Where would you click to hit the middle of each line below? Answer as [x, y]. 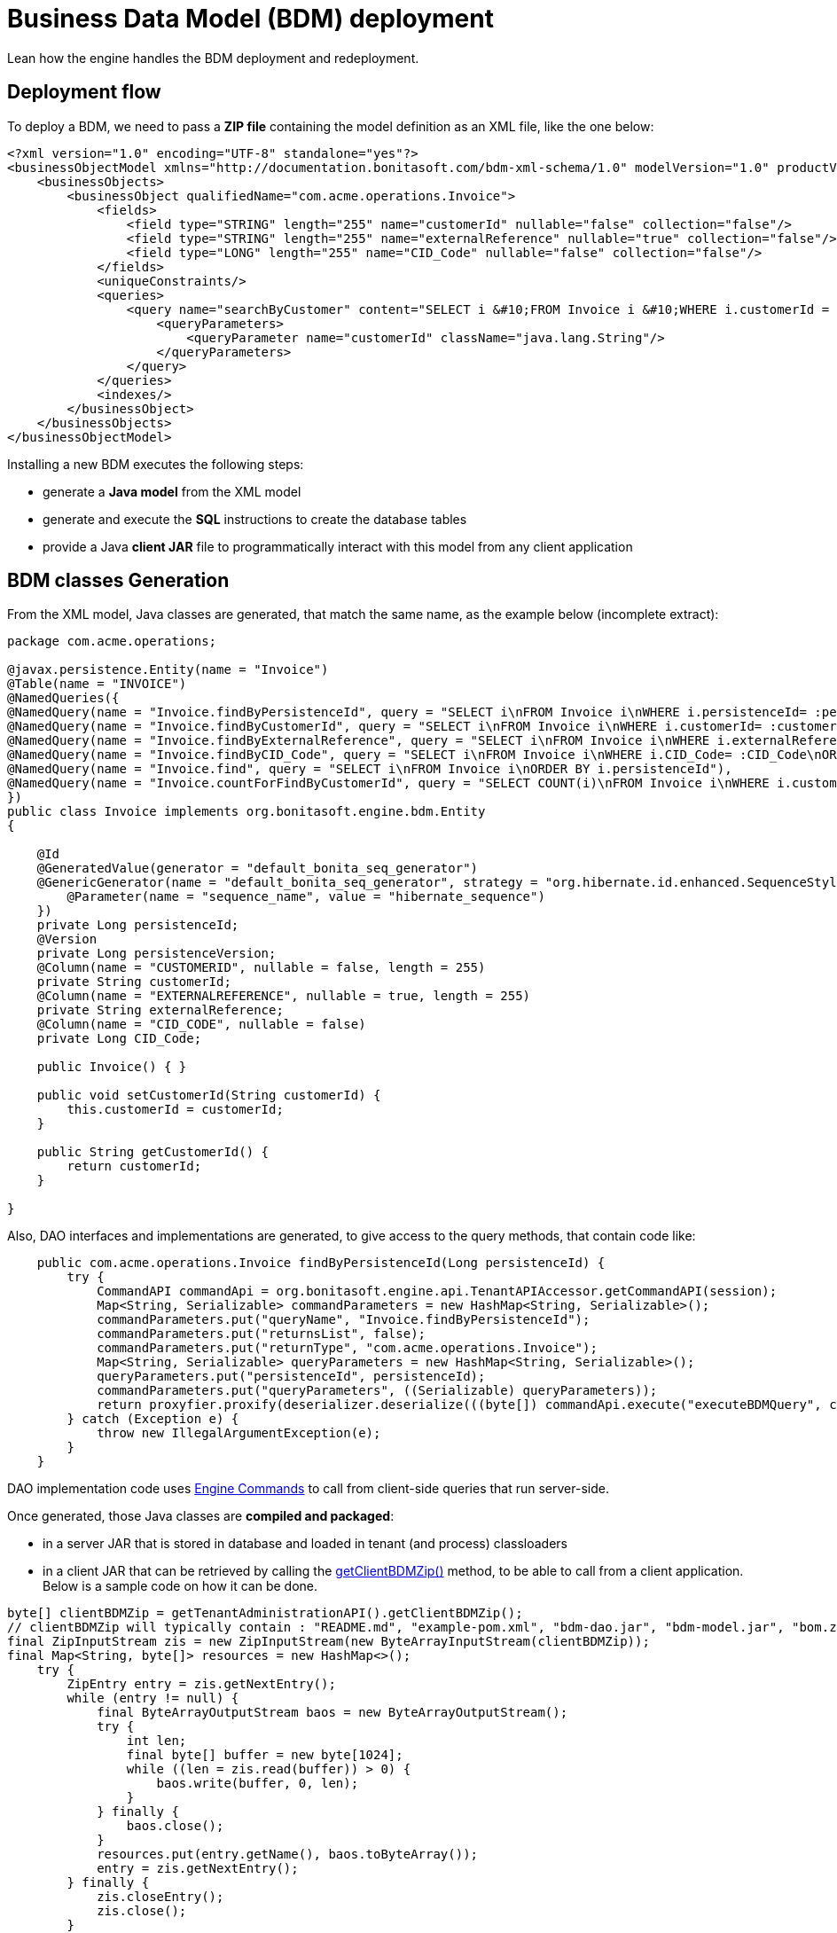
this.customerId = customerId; [175, 1110]
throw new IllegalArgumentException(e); [239, 1433]
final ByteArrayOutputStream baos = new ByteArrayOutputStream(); [332, 1713]
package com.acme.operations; [112, 642]
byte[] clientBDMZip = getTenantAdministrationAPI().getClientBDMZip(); [265, 1613]
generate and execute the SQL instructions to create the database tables [255, 519]
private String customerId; [134, 982]
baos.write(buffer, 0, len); [258, 1784]
